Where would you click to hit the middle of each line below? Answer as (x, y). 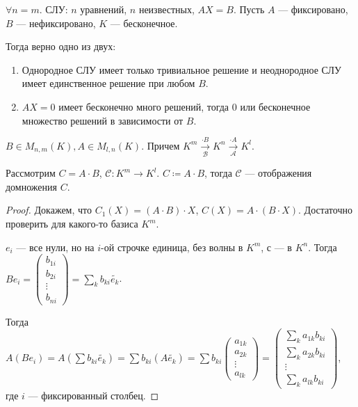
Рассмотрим (31, 173)
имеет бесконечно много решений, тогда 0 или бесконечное (185, 106)
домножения (31, 186)
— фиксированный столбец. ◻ (93, 395)
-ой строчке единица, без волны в (172, 247)
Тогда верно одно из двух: (61, 46)
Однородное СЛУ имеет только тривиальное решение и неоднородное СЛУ (182, 69)
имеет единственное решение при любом (108, 83)
